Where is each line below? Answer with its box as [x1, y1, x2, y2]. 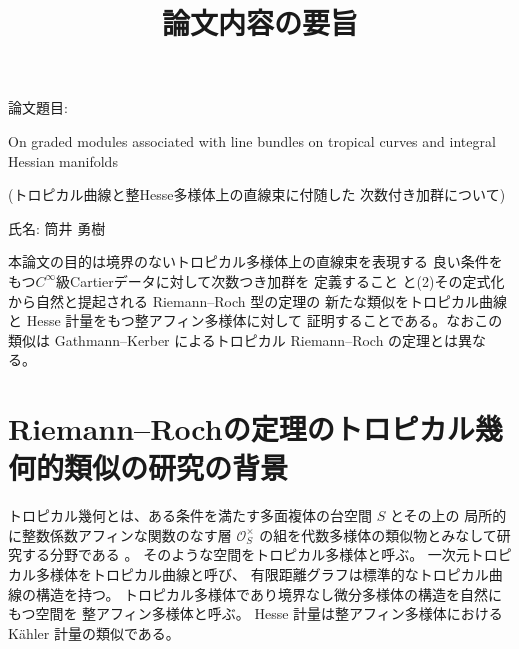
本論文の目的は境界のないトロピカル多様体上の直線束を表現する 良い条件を [8, 251, 503, 272]
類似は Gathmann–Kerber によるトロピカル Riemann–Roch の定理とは [8, 329, 459, 350]
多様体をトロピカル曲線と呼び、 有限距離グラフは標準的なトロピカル [35, 564, 489, 584]
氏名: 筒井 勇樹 [8, 217, 106, 238]
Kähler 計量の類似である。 [8, 622, 180, 643]
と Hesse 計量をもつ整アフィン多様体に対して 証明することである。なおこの [8, 310, 503, 331]
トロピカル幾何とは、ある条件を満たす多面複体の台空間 [8, 505, 372, 526]
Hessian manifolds [8, 150, 118, 171]
